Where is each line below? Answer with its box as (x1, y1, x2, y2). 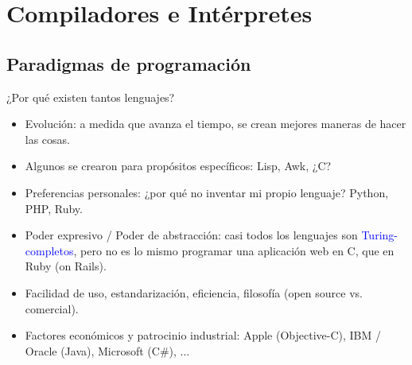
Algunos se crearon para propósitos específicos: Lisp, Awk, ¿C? (25, 157, 332, 174)
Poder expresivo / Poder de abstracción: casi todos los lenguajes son (25, 227, 358, 243)
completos (25, 242, 74, 258)
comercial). (25, 300, 79, 316)
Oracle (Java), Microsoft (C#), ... (25, 342, 190, 359)
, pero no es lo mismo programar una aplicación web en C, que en (73, 242, 395, 258)
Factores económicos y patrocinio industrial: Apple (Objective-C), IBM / (25, 327, 381, 344)
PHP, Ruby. (25, 200, 83, 216)
